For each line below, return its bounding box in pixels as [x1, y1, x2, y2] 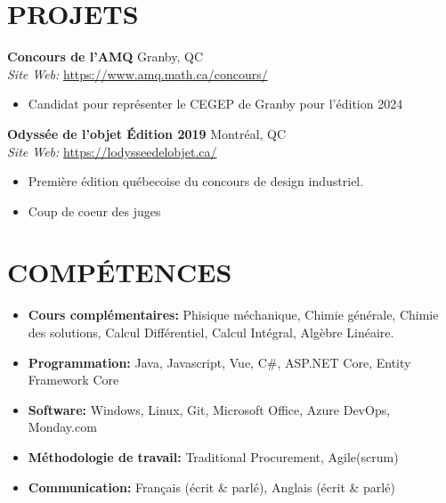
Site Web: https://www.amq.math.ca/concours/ [7, 64, 268, 83]
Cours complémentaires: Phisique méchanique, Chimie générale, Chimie [28, 305, 439, 324]
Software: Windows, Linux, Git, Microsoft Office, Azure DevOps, [28, 400, 391, 418]
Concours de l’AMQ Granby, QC [7, 47, 204, 66]
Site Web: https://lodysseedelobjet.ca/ [7, 142, 217, 160]
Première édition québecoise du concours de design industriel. [28, 172, 364, 191]
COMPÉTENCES [7, 254, 232, 290]
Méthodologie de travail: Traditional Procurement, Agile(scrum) [28, 447, 399, 466]
